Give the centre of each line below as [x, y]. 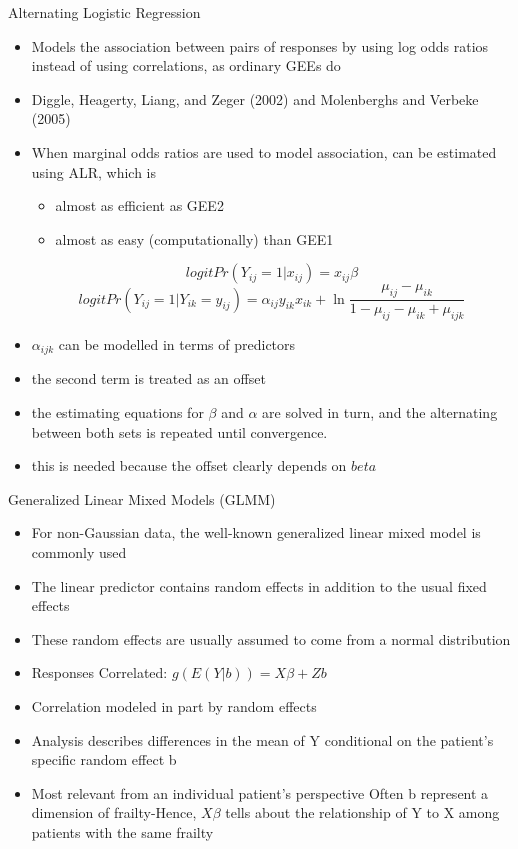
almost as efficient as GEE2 [139, 205]
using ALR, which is [94, 171]
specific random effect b [104, 759]
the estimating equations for [117, 412]
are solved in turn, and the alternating [380, 412]
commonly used [79, 551]
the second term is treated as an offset [148, 378]
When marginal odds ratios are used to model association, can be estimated [264, 151]
